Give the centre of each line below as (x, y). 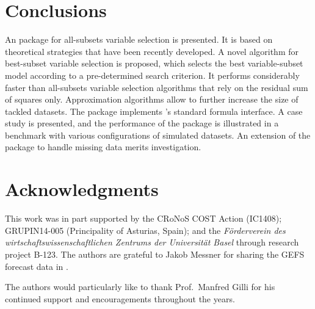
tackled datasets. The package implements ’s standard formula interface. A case (154, 111)
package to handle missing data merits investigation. (103, 147)
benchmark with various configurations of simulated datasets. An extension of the (158, 135)
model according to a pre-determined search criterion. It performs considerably (152, 75)
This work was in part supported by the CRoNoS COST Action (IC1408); (143, 218)
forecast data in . (37, 266)
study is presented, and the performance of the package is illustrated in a (142, 123)
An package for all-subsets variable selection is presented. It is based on (139, 39)
